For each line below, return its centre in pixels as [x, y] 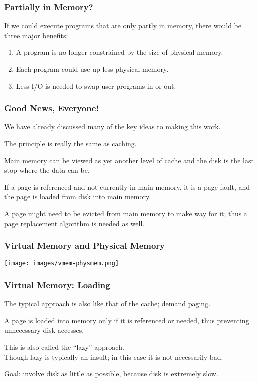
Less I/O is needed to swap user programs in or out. [96, 85]
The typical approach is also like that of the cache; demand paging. [107, 304]
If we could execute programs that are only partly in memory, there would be [123, 25]
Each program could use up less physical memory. [92, 69]
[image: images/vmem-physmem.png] [62, 264]
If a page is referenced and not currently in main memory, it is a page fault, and [127, 186]
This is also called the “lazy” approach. [64, 347]
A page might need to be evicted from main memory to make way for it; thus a [126, 213]
